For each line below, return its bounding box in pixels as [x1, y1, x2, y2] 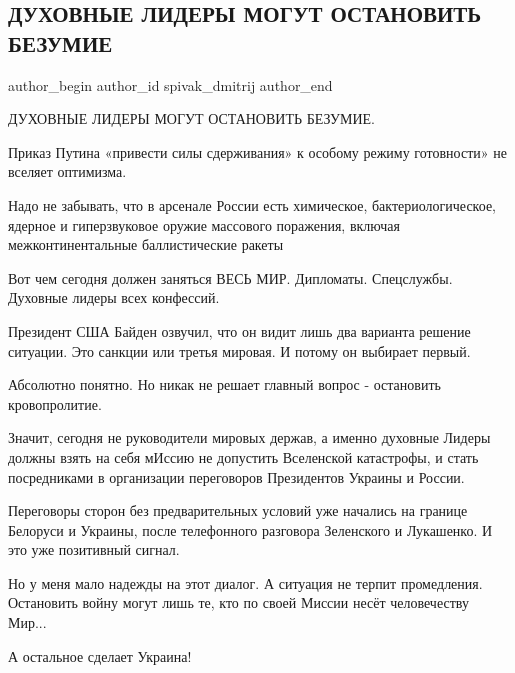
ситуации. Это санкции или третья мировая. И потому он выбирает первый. [8, 340, 471, 361]
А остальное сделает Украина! [8, 645, 192, 666]
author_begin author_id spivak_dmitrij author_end [8, 74, 333, 95]
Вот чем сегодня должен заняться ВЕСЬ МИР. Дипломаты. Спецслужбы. [8, 267, 453, 288]
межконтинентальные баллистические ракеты [8, 234, 284, 255]
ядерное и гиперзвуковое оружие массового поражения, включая [8, 214, 400, 235]
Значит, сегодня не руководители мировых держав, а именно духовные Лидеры [8, 427, 491, 448]
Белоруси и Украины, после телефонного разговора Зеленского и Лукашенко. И [8, 519, 493, 540]
